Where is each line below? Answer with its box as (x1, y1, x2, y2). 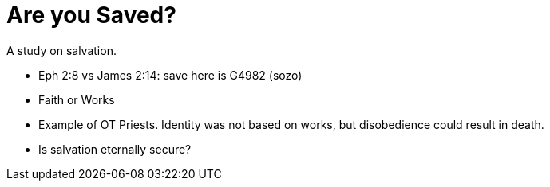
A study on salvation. (6, 43, 117, 57)
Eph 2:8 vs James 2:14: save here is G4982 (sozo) (38, 68, 303, 82)
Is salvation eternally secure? (38, 142, 192, 156)
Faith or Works (38, 92, 115, 107)
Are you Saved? (6, 2, 176, 29)
